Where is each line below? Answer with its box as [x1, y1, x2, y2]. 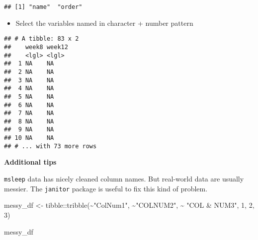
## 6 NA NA [4, 101, 54, 109]
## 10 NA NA [4, 134, 54, 142]
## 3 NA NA [4, 76, 54, 84]
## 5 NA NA [4, 93, 54, 100]
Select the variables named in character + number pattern [15, 17, 193, 28]
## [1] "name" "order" [4, 3, 83, 10]
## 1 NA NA [4, 60, 54, 67]
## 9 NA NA [4, 126, 54, 133]
